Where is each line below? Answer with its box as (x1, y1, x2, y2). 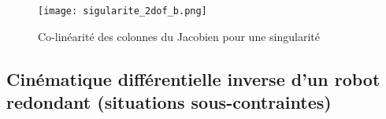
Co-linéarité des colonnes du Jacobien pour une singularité (38, 28, 320, 44)
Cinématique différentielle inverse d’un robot (6, 66, 380, 91)
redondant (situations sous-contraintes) (6, 90, 332, 114)
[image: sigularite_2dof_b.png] (38, 6, 207, 17)
